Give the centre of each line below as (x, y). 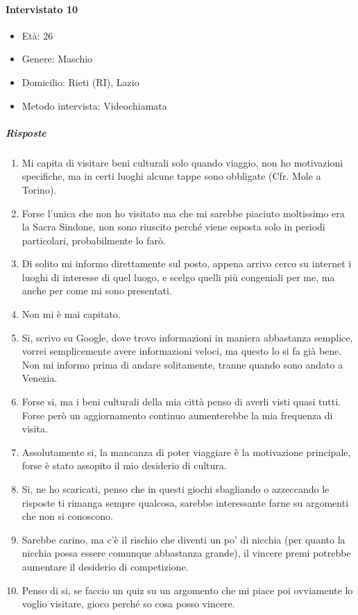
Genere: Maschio (57, 59)
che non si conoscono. (67, 516)
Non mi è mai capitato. (71, 314)
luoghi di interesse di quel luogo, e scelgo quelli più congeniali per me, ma (178, 277)
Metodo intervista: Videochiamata (94, 105)
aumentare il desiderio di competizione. (105, 566)
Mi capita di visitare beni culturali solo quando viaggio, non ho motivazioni (182, 162)
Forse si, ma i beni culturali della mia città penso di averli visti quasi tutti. (181, 402)
